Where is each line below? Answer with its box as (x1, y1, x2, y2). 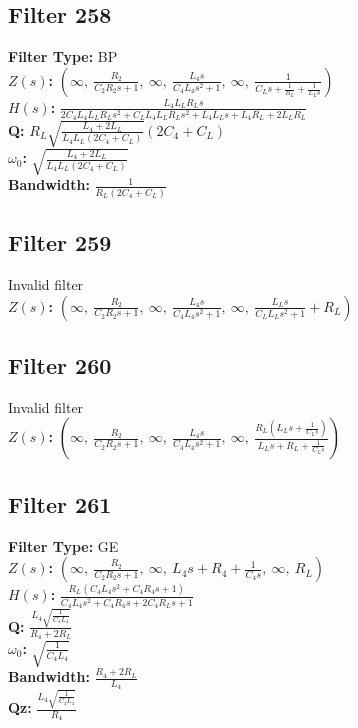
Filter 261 (8, 488, 112, 519)
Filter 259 (8, 227, 112, 258)
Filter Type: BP (8, 46, 118, 67)
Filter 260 (8, 349, 112, 380)
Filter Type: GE (8, 535, 119, 556)
